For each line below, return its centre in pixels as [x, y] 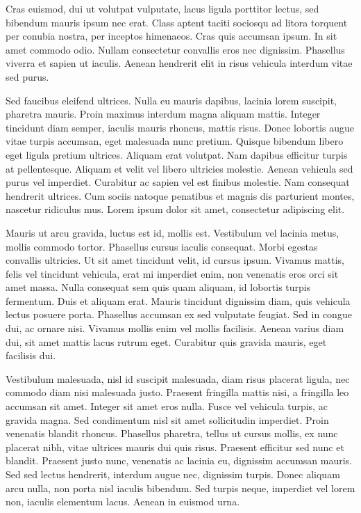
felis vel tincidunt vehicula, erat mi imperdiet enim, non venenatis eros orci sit [172, 273]
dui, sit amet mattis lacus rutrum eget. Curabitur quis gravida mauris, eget [166, 341]
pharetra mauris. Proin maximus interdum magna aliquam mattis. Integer [163, 114]
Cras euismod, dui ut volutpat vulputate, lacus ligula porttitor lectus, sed [162, 8]
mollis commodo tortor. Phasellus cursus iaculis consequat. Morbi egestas [162, 246]
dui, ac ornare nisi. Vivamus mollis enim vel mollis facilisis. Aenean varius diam [175, 328]
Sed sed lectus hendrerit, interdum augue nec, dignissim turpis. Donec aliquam [173, 474]
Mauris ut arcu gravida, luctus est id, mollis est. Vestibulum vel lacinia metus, [173, 232]
